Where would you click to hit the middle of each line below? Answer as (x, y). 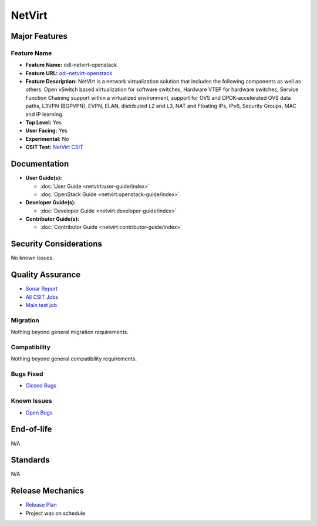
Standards (30, 460)
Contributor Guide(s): (52, 219)
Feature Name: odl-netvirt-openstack (71, 65)
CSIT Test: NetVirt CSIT (54, 147)
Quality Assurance (46, 275)
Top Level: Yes (43, 123)
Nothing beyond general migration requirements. (70, 332)
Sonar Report (42, 289)
